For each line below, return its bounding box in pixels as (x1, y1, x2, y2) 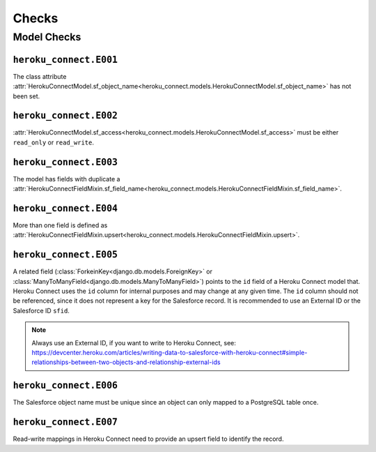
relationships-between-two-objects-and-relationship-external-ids (31, 358, 221, 366)
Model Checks (13, 31, 81, 43)
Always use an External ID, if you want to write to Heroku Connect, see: (31, 338, 236, 347)
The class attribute (13, 72, 67, 80)
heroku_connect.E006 (13, 380, 118, 391)
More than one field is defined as (13, 221, 108, 229)
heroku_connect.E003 (13, 156, 118, 167)
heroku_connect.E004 (13, 202, 118, 214)
